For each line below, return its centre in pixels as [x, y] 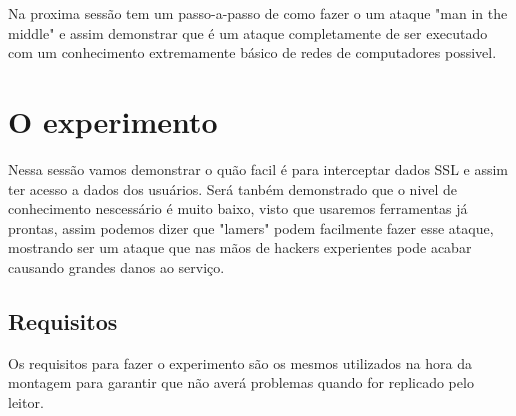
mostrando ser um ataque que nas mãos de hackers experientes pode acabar [240, 247]
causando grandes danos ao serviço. [116, 266]
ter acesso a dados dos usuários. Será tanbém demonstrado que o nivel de [233, 188]
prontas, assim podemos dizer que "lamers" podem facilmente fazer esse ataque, [251, 227]
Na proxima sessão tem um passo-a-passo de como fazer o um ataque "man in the [258, 13]
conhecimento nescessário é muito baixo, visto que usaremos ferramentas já [238, 208]
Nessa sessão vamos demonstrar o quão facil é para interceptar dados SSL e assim [258, 168]
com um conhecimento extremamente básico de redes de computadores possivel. [252, 52]
